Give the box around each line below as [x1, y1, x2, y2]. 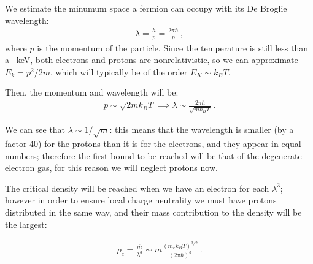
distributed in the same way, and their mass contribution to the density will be [5, 205, 302, 218]
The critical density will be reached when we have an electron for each [5, 181, 269, 194]
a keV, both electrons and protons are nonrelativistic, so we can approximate [5, 53, 298, 66]
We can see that [5, 123, 66, 136]
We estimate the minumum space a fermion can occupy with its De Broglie [5, 2, 287, 14]
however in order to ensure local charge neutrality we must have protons [5, 194, 277, 206]
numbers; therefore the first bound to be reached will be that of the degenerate [5, 149, 302, 162]
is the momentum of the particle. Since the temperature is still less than [37, 41, 309, 54]
